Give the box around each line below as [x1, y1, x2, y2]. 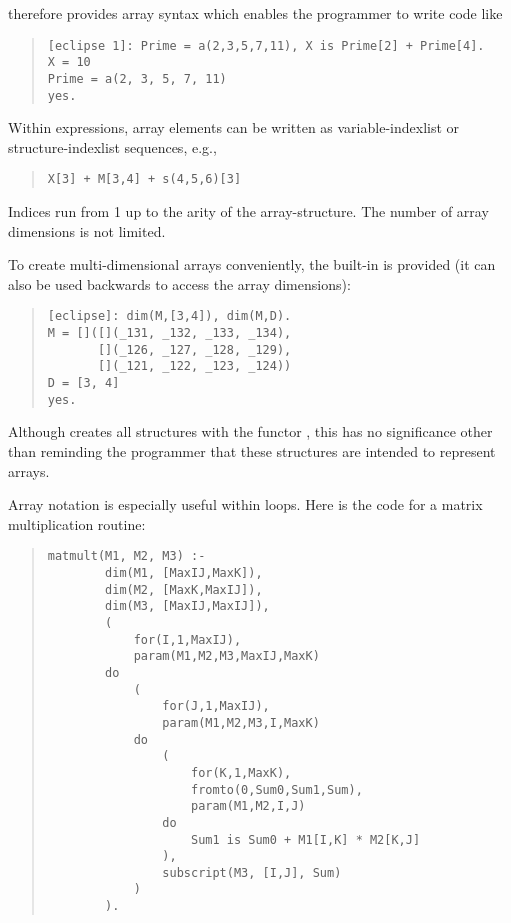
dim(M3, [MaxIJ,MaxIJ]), [105, 599, 270, 614]
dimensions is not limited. [8, 220, 166, 241]
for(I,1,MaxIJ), [133, 632, 242, 647]
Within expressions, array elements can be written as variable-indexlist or [8, 117, 460, 138]
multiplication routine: [8, 513, 146, 534]
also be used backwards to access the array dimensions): [8, 273, 351, 294]
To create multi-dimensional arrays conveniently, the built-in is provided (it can [8, 254, 496, 275]
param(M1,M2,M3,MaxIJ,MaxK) [133, 649, 320, 664]
